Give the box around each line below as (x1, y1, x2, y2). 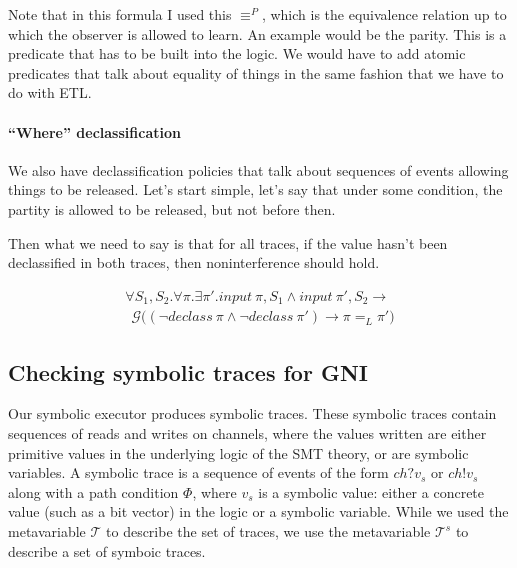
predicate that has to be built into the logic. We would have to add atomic (8, 43, 466, 64)
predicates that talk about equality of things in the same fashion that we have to (8, 62, 504, 83)
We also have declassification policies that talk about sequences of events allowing (8, 159, 509, 180)
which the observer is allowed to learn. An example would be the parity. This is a (8, 23, 507, 44)
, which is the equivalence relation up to (261, 4, 507, 24)
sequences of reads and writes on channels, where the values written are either (8, 423, 487, 444)
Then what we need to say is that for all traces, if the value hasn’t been (8, 232, 448, 253)
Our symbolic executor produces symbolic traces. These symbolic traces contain (8, 403, 497, 424)
